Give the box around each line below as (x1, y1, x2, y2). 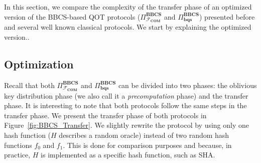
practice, (4, 149, 31, 160)
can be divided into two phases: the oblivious (118, 79, 257, 90)
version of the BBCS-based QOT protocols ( (4, 11, 141, 22)
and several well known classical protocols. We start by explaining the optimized (4, 22, 251, 32)
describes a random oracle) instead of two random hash (59, 130, 229, 140)
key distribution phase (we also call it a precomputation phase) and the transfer (4, 90, 248, 101)
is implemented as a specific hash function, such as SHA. (41, 149, 215, 160)
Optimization (4, 56, 74, 72)
